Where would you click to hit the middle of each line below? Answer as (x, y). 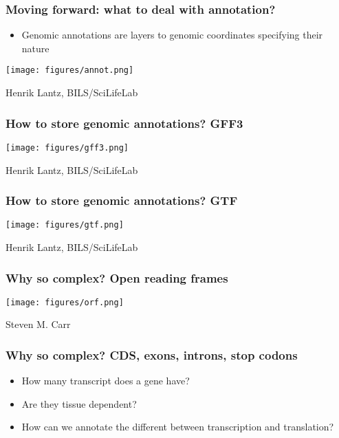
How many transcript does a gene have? (106, 381)
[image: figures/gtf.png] (65, 225)
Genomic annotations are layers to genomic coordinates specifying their (172, 35)
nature (35, 48)
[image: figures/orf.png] (65, 302)
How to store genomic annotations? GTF (122, 200)
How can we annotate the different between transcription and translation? (178, 427)
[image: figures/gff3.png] (67, 147)
